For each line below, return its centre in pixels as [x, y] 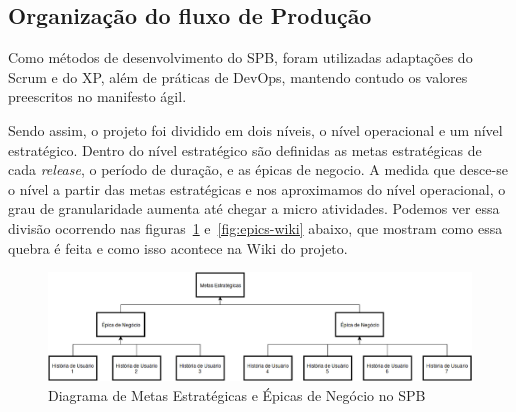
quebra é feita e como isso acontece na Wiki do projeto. [178, 247]
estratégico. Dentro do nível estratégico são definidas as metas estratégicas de [245, 149]
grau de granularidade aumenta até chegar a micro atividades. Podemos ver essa [254, 208]
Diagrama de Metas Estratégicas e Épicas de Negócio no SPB [237, 395]
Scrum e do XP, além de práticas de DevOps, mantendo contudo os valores [238, 76]
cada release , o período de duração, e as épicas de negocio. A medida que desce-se [258, 169]
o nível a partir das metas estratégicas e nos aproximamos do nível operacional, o [257, 188]
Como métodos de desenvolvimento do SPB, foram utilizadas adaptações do [240, 57]
